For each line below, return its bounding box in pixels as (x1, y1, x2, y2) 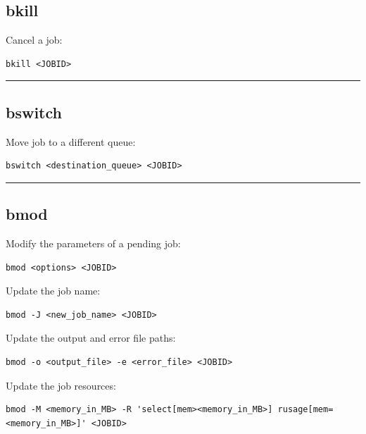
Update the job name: (6, 283, 101, 298)
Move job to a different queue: (6, 134, 136, 149)
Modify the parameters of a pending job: (6, 235, 181, 250)
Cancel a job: (6, 32, 63, 47)
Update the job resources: (6, 378, 116, 392)
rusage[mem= (277, 404, 334, 415)
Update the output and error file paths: (6, 330, 176, 345)
